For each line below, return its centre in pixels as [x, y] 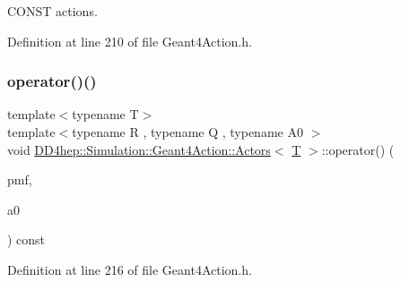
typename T [105, 114]
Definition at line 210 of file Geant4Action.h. [130, 41]
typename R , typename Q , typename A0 [187, 132]
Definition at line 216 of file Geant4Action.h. [130, 269]
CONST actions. [52, 11]
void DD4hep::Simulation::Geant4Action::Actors [139, 149]
